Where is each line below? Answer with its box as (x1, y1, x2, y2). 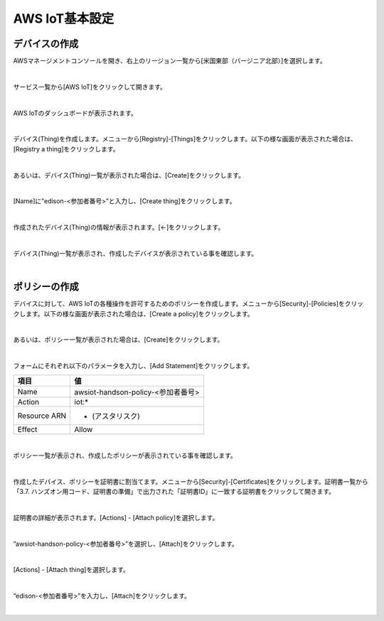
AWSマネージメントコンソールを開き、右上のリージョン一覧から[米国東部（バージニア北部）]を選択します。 (13, 57, 326, 65)
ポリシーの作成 (13, 281, 79, 293)
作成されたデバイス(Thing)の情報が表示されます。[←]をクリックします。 (13, 223, 225, 232)
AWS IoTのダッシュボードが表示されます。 (13, 109, 138, 117)
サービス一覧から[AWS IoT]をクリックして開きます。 (13, 82, 167, 91)
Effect (17, 424, 38, 434)
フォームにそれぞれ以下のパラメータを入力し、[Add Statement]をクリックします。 (13, 362, 254, 370)
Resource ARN (17, 411, 67, 421)
